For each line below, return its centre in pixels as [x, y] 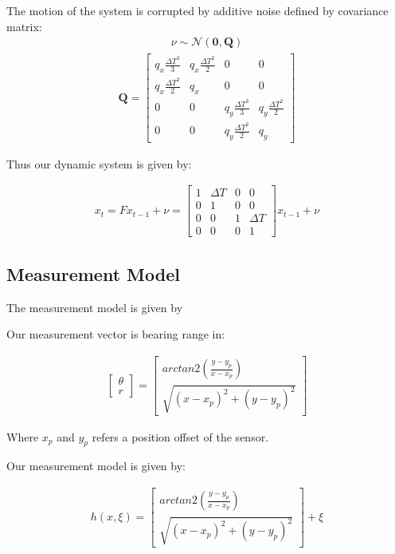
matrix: [24, 26]
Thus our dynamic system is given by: [99, 163]
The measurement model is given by [95, 307]
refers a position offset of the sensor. [180, 436]
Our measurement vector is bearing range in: [116, 334]
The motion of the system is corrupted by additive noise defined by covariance [197, 10]
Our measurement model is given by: [96, 466]
